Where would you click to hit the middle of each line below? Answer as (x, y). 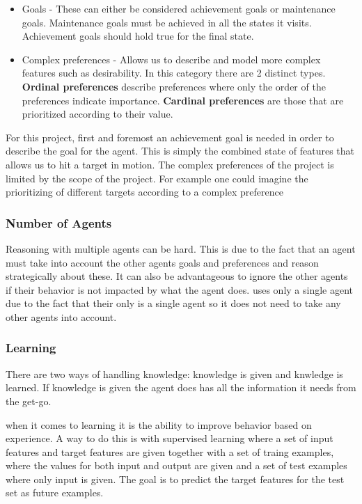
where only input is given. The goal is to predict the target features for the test (175, 479)
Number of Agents (59, 222)
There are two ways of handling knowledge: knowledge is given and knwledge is (174, 373)
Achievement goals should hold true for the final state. (138, 36)
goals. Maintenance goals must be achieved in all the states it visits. (167, 22)
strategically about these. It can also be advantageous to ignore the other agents (177, 276)
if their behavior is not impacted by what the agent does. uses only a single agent (179, 289)
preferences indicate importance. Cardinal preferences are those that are (183, 100)
